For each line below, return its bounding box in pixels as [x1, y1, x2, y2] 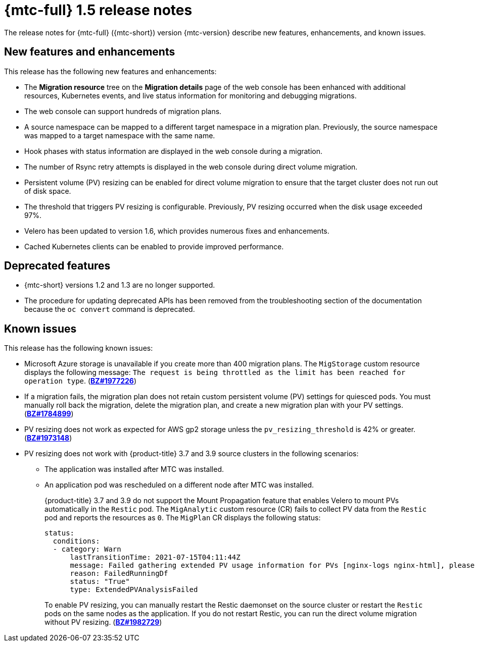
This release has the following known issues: [4, 344, 153, 353]
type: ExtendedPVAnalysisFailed [70, 585, 198, 594]
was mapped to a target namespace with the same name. [24, 131, 215, 140]
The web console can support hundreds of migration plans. [24, 106, 222, 116]
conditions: [53, 537, 100, 546]
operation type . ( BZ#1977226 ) [24, 376, 136, 386]
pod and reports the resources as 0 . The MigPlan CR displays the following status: [44, 513, 321, 522]
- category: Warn [53, 545, 121, 554]
